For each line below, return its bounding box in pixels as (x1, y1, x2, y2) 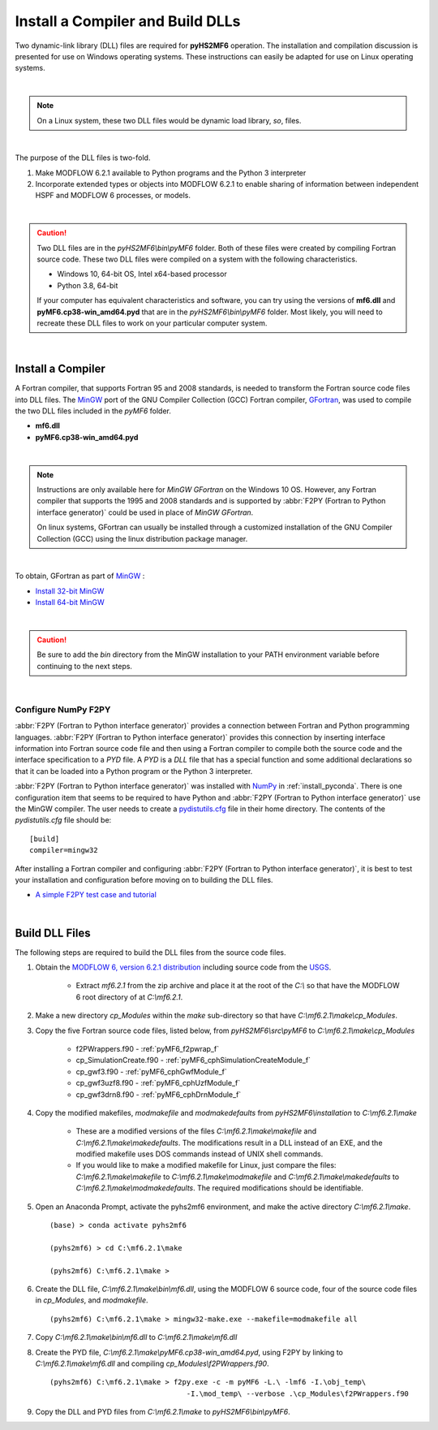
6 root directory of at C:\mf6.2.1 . (75, 991, 183, 1002)
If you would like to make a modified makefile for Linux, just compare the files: (75, 1160, 337, 1170)
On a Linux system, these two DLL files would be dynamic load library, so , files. (36, 115, 302, 125)
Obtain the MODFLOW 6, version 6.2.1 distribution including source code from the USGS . (35, 962, 332, 972)
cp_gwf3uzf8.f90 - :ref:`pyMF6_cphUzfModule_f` (75, 1078, 241, 1088)
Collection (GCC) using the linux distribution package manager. (36, 534, 248, 543)
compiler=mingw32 (29, 845, 98, 855)
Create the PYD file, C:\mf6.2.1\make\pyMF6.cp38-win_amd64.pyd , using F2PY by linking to (35, 1347, 344, 1357)
